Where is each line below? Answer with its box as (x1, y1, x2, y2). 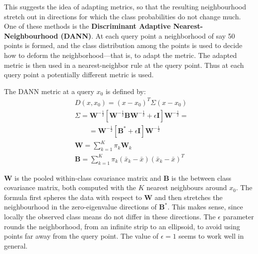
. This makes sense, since (167, 202, 243, 212)
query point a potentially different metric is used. (4, 69, 154, 80)
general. (4, 240, 28, 251)
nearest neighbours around (146, 182, 227, 193)
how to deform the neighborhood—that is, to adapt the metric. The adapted (4, 50, 237, 60)
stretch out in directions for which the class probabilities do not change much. (4, 11, 241, 21)
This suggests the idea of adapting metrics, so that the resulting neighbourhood (4, 1, 246, 11)
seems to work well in (178, 231, 244, 241)
